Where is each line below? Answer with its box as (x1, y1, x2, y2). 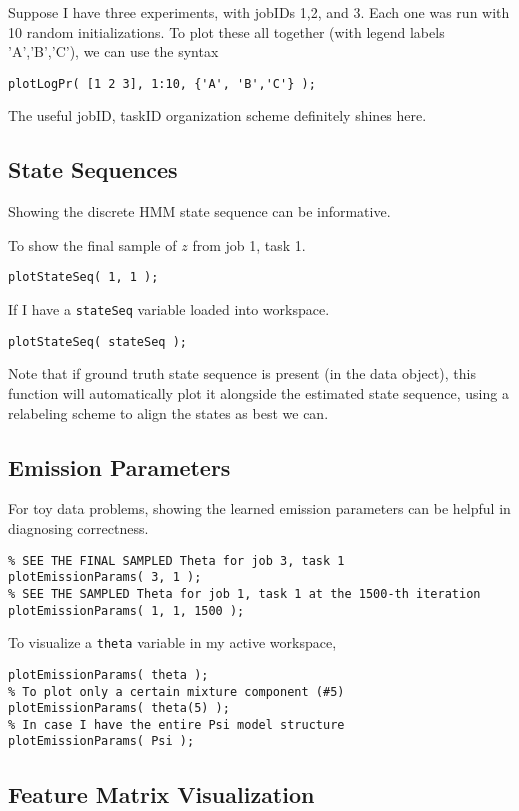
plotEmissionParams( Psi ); (8, 734, 195, 749)
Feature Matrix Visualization (8, 778, 315, 809)
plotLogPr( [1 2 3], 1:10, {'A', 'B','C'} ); (8, 76, 316, 91)
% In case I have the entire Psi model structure (8, 717, 345, 732)
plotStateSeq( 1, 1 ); (8, 270, 159, 285)
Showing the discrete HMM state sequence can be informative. (8, 201, 391, 222)
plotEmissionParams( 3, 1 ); (8, 570, 202, 585)
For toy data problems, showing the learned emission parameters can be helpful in (8, 498, 511, 519)
